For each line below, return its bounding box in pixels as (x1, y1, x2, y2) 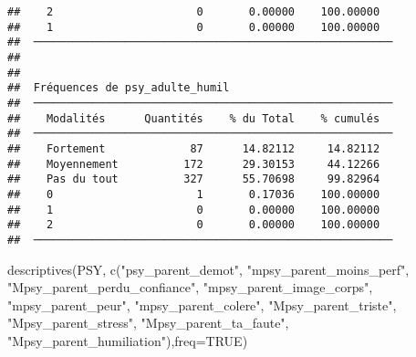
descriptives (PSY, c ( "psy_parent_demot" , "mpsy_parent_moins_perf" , (7, 259, 410, 278)
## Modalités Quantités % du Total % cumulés (7, 111, 380, 125)
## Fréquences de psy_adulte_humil (7, 81, 230, 95)
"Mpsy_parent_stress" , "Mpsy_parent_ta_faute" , (7, 313, 289, 332)
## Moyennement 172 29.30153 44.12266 (7, 157, 380, 171)
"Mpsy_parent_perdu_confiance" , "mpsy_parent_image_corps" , (7, 278, 373, 297)
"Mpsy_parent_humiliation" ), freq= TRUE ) (7, 331, 248, 350)
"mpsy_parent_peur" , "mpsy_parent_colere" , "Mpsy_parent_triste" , (7, 295, 397, 314)
